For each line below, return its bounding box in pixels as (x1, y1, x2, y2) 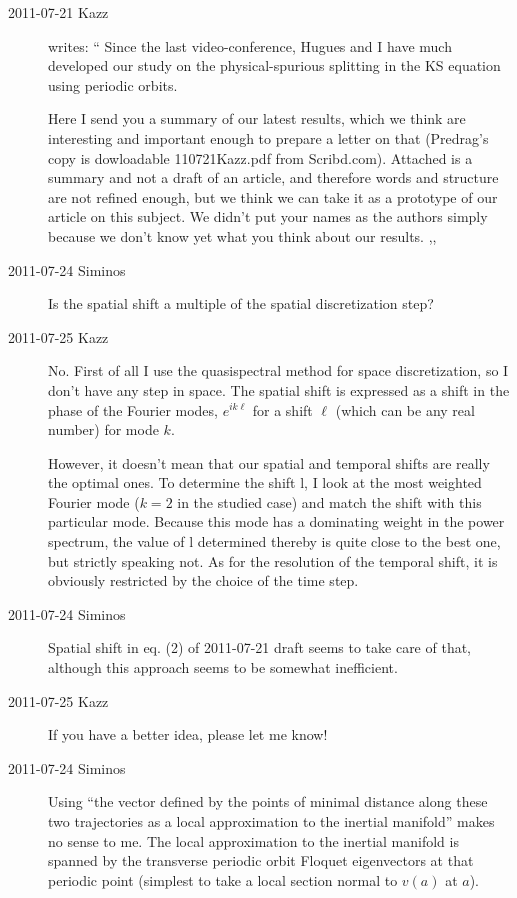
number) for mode (48, 419, 159, 440)
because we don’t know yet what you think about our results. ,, (48, 225, 437, 246)
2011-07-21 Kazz (8, 2, 109, 22)
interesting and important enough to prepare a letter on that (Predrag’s (48, 127, 489, 148)
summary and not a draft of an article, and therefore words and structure (48, 167, 499, 188)
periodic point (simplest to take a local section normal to (48, 869, 398, 890)
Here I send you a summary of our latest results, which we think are (48, 108, 466, 129)
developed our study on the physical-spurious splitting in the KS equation (48, 55, 501, 76)
